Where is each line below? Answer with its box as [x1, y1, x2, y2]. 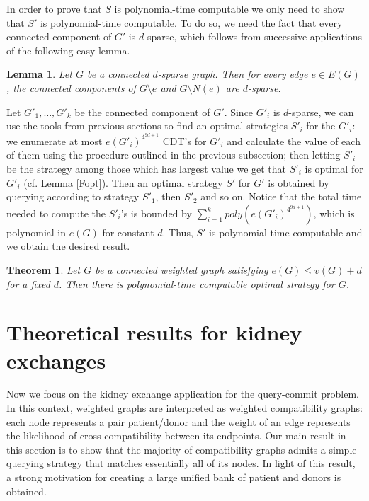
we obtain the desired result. [6, 238, 130, 253]
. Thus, [162, 224, 193, 239]
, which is [313, 205, 355, 220]
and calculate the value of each [227, 133, 361, 148]
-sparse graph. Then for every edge [157, 67, 308, 81]
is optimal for [305, 161, 363, 175]
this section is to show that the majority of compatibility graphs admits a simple [6, 442, 357, 456]
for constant [102, 224, 154, 239]
